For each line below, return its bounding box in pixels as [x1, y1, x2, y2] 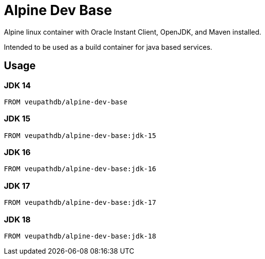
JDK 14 [4, 80, 31, 90]
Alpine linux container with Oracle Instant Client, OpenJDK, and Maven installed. [4, 27, 262, 36]
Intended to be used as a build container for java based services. [4, 42, 212, 51]
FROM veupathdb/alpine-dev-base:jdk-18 [4, 232, 156, 240]
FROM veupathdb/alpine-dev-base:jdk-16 [4, 165, 156, 173]
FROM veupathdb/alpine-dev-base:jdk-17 [4, 199, 156, 207]
